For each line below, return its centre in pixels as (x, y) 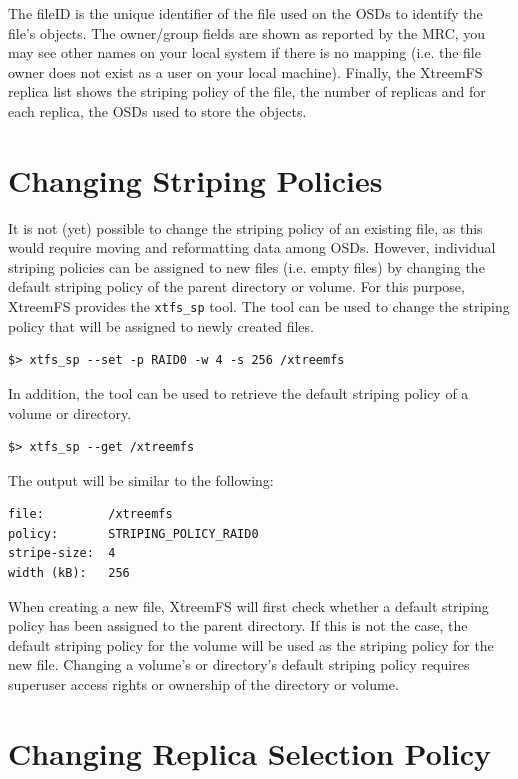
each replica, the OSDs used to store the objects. (157, 110)
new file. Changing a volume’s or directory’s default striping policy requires (239, 664)
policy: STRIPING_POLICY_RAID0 (133, 533)
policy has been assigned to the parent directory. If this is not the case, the (238, 625)
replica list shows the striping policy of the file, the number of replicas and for (247, 91)
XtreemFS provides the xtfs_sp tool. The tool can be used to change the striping (259, 306)
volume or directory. (70, 412)
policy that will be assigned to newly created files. (161, 325)
